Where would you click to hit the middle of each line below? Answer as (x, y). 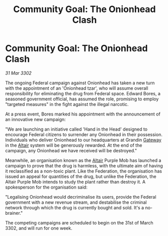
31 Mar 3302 (18, 73)
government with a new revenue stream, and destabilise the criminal (76, 202)
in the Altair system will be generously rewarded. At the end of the (74, 145)
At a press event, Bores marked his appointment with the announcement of (83, 114)
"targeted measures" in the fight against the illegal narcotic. (67, 104)
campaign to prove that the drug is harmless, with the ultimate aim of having (84, 165)
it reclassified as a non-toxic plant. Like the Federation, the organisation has (84, 171)
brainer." (14, 213)
